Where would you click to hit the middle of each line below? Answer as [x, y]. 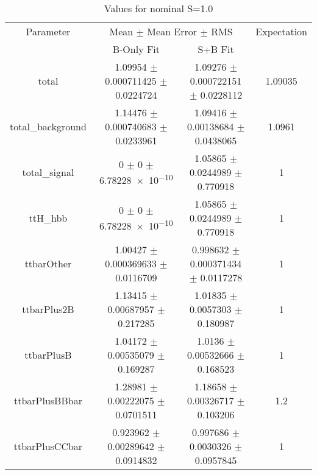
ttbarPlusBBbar [48, 400]
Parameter [48, 31]
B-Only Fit [136, 49]
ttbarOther [48, 263]
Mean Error [172, 31]
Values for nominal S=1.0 [158, 8]
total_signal [48, 172]
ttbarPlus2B [48, 309]
